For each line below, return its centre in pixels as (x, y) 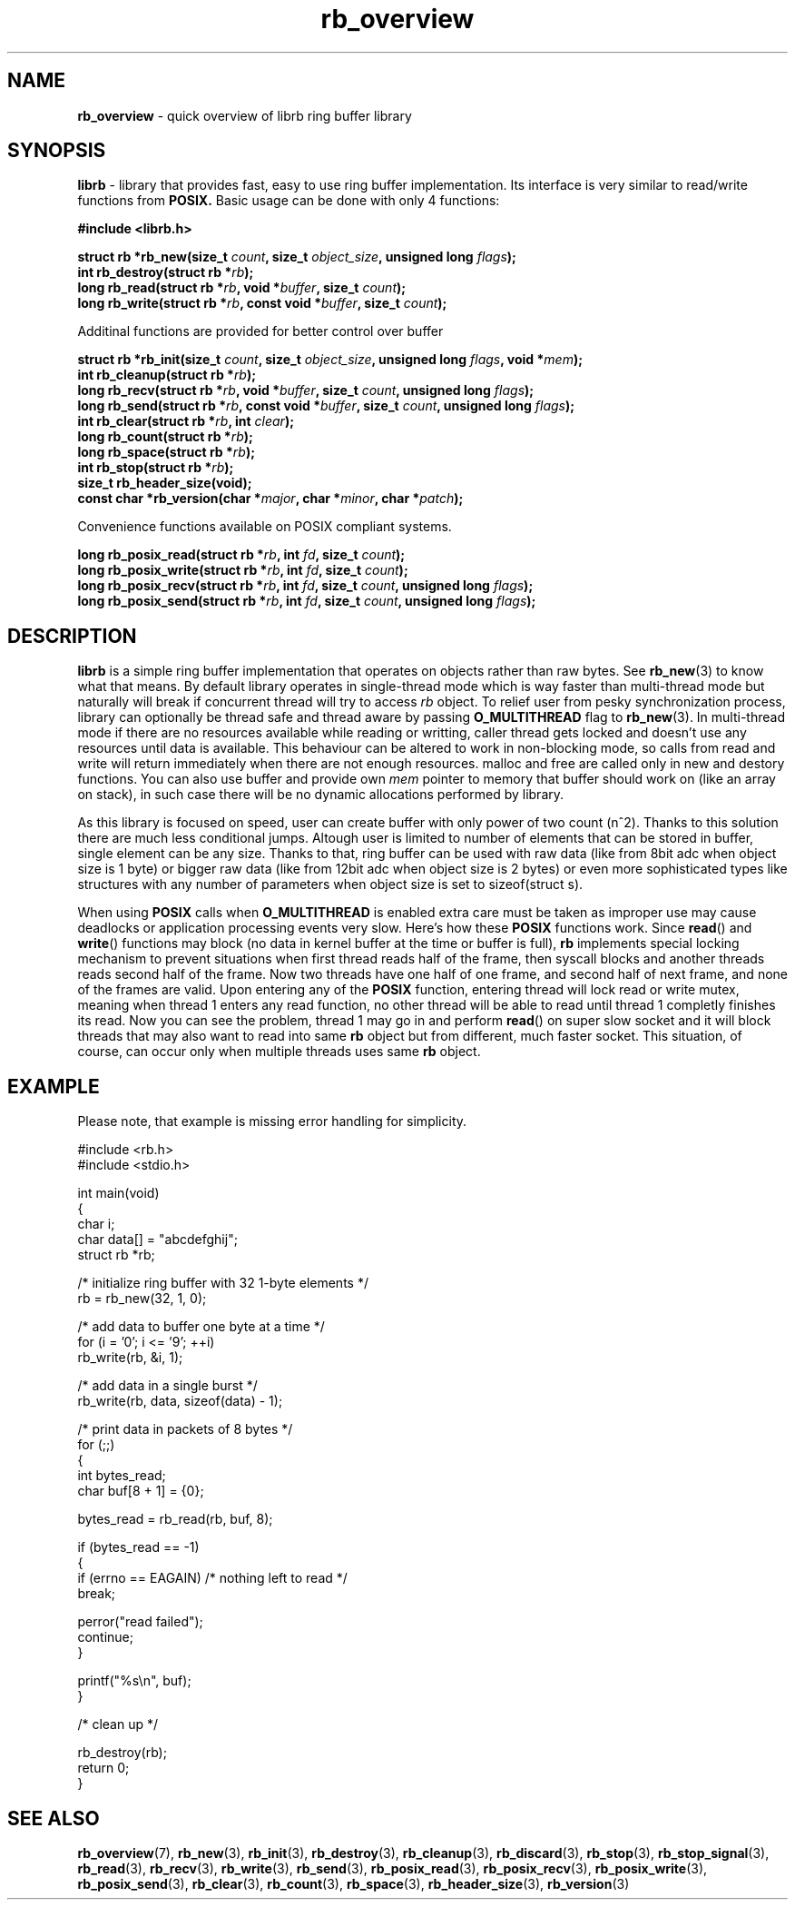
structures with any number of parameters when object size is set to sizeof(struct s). (330, 884)
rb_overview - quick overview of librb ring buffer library (245, 115)
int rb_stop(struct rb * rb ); (156, 468)
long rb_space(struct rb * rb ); (166, 452)
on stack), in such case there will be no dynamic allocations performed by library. (321, 795)
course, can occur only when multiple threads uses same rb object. (279, 1052)
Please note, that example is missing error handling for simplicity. (272, 1121)
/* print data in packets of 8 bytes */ (185, 1429)
